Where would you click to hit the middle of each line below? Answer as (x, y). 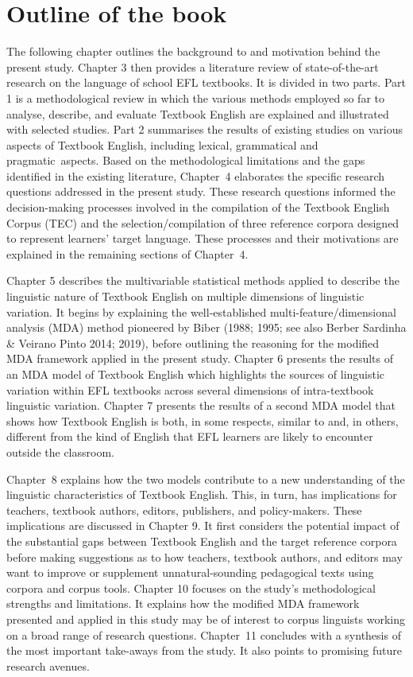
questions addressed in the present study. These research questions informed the (201, 191)
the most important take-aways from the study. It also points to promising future (205, 650)
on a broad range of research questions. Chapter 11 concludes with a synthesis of (204, 634)
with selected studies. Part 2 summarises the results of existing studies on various (205, 129)
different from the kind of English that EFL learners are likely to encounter (190, 436)
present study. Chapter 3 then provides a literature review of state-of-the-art (193, 66)
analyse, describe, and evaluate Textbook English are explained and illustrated (198, 113)
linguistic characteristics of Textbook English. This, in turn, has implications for (202, 494)
